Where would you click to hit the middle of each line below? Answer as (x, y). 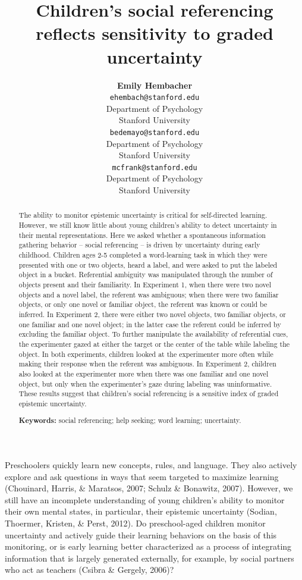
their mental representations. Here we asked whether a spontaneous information (142, 235)
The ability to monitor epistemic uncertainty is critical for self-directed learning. (143, 215)
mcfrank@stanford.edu (155, 167)
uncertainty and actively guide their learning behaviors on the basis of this (141, 534)
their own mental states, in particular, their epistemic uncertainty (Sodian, (141, 511)
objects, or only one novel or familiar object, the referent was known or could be (143, 304)
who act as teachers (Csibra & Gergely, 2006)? (89, 570)
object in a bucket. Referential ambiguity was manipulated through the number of (146, 275)
